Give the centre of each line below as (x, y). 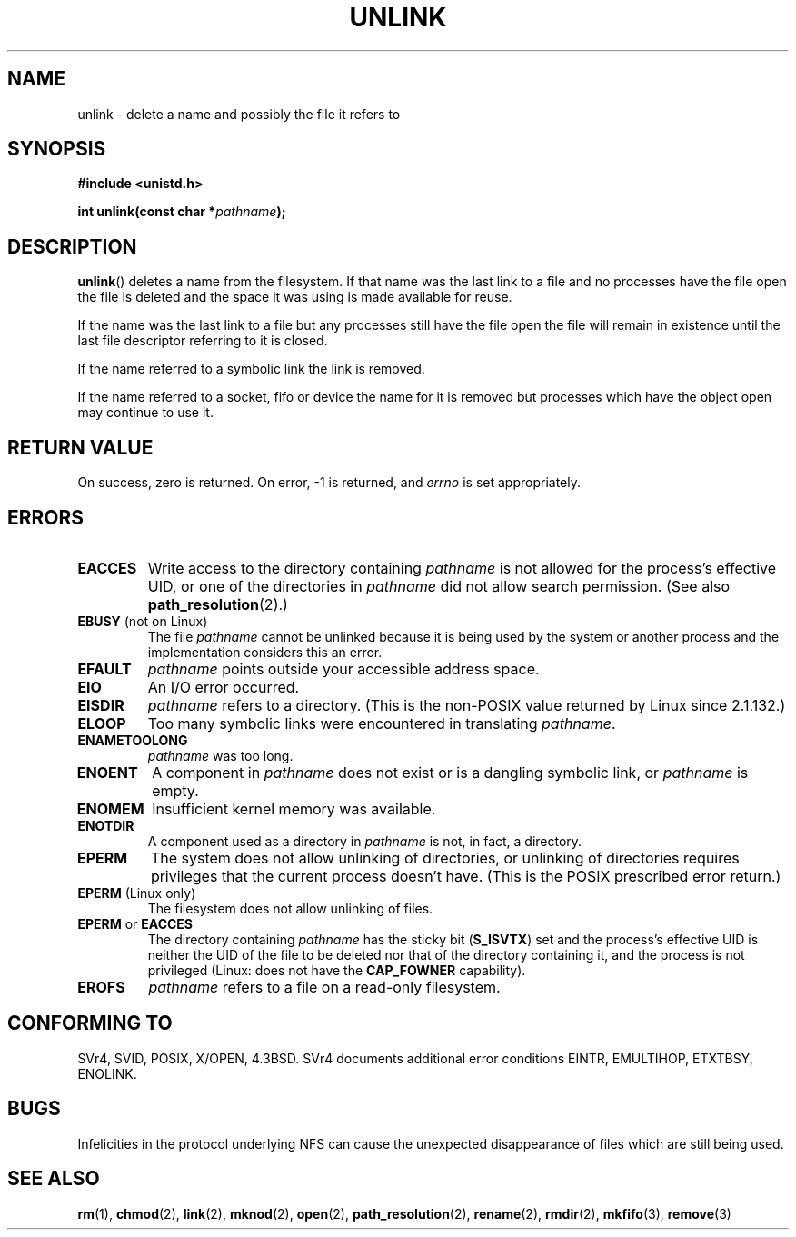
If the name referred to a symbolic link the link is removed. (251, 369)
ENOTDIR (106, 825)
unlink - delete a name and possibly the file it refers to (239, 114)
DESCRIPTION (72, 246)
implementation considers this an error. (265, 652)
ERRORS (46, 517)
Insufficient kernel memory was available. (294, 808)
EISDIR (101, 705)
